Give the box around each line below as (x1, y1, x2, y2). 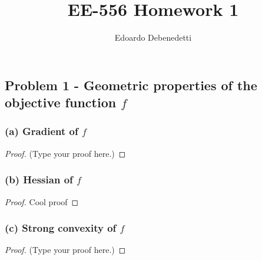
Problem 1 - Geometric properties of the (5, 75, 257, 94)
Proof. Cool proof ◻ (5, 195, 79, 208)
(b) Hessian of (5, 172, 73, 187)
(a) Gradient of (5, 124, 78, 139)
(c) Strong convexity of (5, 220, 117, 235)
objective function (5, 93, 117, 111)
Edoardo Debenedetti (114, 31, 192, 44)
